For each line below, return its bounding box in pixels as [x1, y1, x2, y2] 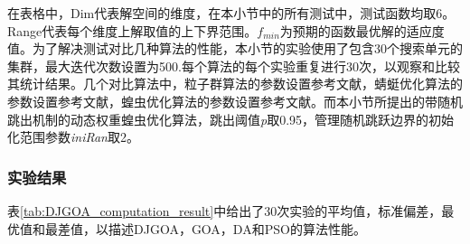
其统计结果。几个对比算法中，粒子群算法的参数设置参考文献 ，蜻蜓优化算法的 [7, 74, 463, 93]
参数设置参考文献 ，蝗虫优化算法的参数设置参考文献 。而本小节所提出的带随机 [7, 91, 463, 110]
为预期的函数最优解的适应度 [279, 21, 445, 40]
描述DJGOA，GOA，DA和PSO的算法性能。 [108, 219, 366, 238]
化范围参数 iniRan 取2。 [7, 127, 139, 146]
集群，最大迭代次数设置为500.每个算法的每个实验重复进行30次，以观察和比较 [7, 56, 460, 75]
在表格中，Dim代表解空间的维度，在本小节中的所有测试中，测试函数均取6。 [7, 4, 456, 22]
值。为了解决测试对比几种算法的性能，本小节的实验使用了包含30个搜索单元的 [7, 39, 463, 58]
